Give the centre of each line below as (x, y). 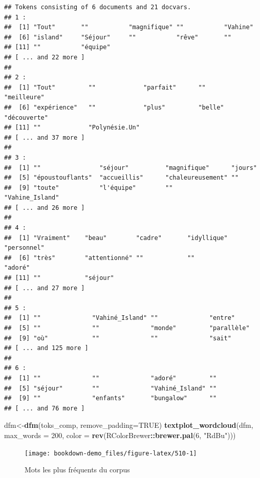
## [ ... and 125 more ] (46, 348)
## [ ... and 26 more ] (45, 208)
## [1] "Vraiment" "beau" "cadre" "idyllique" (116, 238)
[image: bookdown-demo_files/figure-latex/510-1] (111, 453)
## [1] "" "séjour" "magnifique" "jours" (131, 168)
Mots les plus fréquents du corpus (77, 470)
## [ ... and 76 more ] (45, 408)
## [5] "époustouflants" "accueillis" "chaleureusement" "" (122, 178)
